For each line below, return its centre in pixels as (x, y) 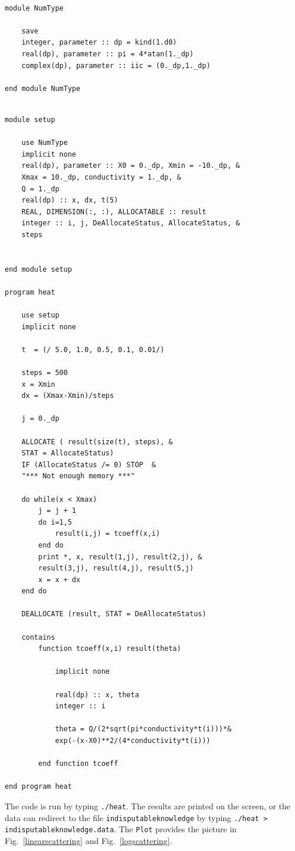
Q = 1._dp (40, 189)
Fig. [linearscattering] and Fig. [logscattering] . (89, 840)
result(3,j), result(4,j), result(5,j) (116, 568)
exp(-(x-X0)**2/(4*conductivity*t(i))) (133, 741)
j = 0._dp (40, 419)
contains (38, 637)
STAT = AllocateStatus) (68, 453)
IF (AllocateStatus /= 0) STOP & (89, 465)
